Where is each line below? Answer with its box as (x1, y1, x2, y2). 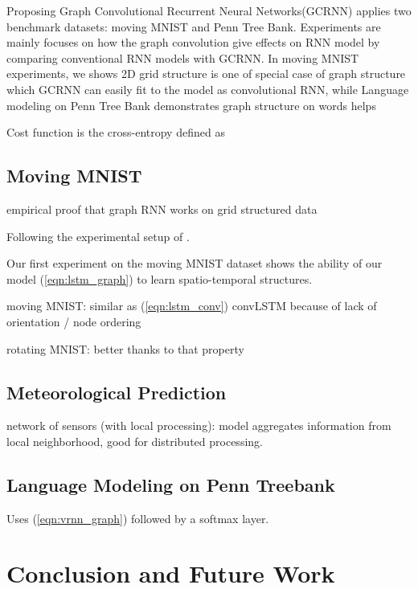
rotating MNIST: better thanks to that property (6, 340, 244, 357)
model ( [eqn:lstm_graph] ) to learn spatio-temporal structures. (6, 270, 313, 287)
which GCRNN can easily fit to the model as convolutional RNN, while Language (6, 80, 409, 97)
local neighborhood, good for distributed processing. (6, 432, 263, 449)
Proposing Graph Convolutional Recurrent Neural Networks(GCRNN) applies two (6, 2, 412, 18)
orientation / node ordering (6, 313, 141, 329)
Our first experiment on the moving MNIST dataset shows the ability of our (6, 255, 383, 272)
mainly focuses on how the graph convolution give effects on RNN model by (6, 34, 380, 51)
